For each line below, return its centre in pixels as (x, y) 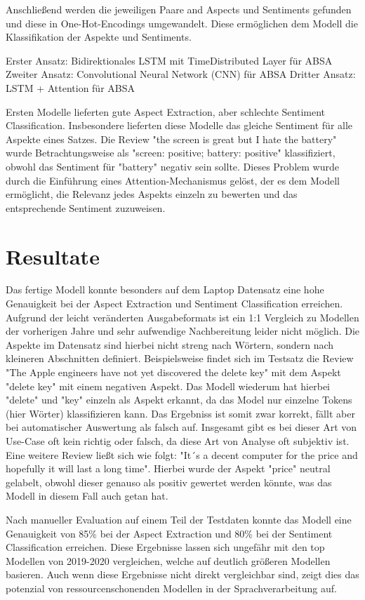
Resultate (53, 256)
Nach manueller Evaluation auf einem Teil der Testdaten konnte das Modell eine (179, 519)
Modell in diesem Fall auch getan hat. (87, 496)
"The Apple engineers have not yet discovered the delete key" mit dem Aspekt (173, 372)
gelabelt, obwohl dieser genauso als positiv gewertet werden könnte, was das (169, 482)
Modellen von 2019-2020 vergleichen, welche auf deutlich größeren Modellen (168, 560)
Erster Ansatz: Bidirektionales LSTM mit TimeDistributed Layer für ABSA (169, 60)
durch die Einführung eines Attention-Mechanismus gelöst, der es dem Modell (173, 180)
